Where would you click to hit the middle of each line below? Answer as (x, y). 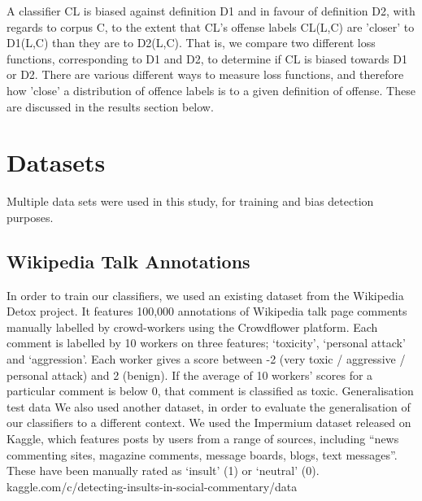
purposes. (30, 217)
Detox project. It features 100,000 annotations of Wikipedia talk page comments (207, 311)
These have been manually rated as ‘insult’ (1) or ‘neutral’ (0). (163, 471)
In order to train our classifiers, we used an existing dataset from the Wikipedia (205, 295)
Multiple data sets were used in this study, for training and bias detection (190, 201)
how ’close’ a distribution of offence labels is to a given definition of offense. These (211, 90)
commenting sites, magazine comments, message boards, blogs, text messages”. (202, 454)
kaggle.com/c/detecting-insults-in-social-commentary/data (152, 486)
